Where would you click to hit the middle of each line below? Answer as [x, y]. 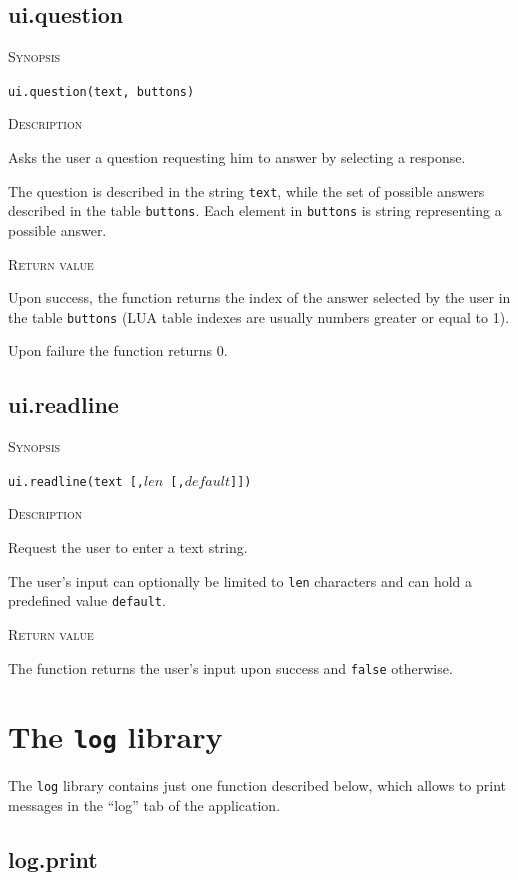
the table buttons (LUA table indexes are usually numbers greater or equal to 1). [259, 316]
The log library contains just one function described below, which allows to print [257, 785]
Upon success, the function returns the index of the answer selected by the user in [259, 297]
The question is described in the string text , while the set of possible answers [246, 190]
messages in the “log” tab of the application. [144, 805]
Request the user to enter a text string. [128, 547]
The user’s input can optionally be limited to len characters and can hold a [240, 580]
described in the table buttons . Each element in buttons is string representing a [255, 210]
